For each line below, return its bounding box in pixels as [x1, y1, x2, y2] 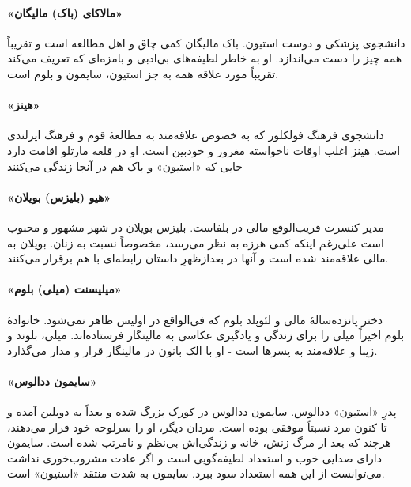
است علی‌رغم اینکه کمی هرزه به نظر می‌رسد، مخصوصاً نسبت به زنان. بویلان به [7, 234, 384, 251]
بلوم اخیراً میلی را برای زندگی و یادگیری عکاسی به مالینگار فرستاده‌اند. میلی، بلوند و [7, 327, 405, 343]
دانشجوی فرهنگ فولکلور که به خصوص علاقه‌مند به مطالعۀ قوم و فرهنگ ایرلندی [7, 126, 384, 143]
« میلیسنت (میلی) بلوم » [7, 281, 122, 297]
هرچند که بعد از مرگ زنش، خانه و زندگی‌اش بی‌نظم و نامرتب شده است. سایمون [7, 434, 391, 451]
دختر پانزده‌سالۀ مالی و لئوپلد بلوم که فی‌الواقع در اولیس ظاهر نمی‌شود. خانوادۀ [7, 311, 383, 327]
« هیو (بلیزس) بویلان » [7, 188, 111, 205]
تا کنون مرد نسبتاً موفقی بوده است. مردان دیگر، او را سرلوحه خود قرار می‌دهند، [7, 418, 387, 435]
